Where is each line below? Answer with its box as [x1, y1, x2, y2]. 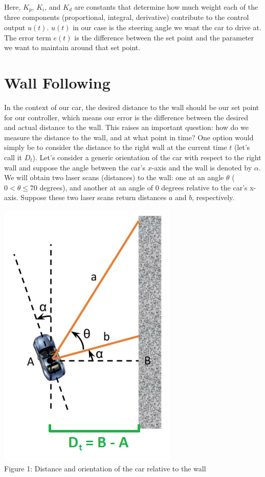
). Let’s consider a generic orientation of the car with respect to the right [32, 151, 261, 162]
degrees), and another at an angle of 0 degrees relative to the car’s [39, 182, 248, 192]
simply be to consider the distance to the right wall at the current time [4, 142, 227, 153]
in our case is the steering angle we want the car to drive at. [73, 22, 261, 33]
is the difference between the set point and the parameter [74, 32, 254, 42]
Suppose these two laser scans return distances [20, 192, 167, 203]
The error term [4, 32, 51, 42]
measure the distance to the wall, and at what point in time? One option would [4, 132, 254, 142]
